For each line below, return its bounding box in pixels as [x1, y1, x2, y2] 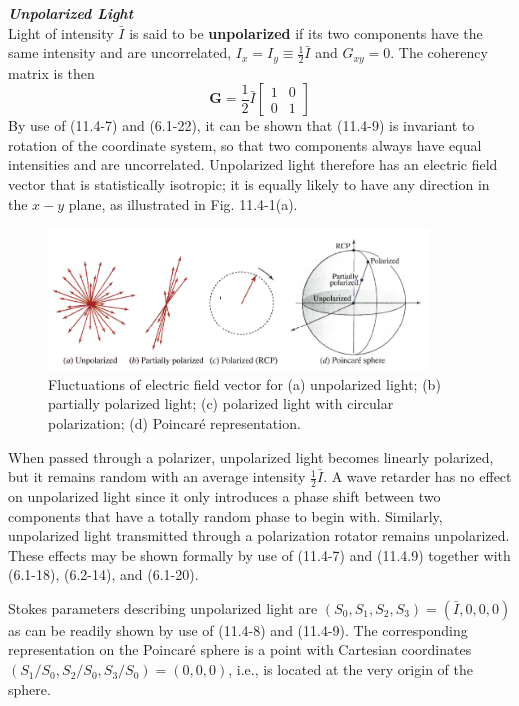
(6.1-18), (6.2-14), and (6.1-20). [8, 564, 199, 585]
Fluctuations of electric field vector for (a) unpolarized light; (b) [48, 373, 441, 394]
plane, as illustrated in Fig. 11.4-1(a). [68, 193, 298, 214]
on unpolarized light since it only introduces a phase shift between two [8, 485, 441, 506]
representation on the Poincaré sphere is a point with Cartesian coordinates [8, 639, 472, 660]
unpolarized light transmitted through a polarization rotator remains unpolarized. [8, 525, 510, 546]
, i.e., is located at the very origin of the [228, 659, 473, 680]
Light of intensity [8, 22, 114, 43]
